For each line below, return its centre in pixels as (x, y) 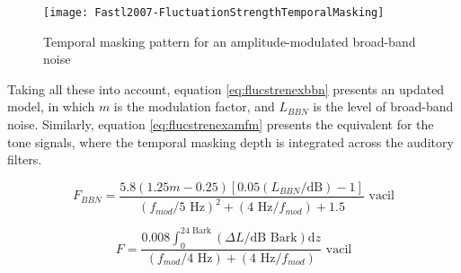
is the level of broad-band (383, 106)
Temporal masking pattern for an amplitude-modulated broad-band (230, 41)
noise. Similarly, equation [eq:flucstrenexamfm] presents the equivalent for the (221, 124)
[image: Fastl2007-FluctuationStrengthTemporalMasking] (214, 13)
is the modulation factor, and (194, 106)
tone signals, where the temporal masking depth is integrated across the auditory (230, 141)
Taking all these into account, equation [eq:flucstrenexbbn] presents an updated (226, 88)
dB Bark (274, 238)
